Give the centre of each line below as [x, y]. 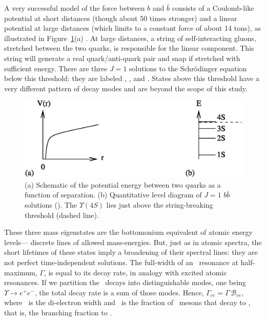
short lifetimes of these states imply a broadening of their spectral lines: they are [131, 252]
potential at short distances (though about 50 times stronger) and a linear [121, 18]
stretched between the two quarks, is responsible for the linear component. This [129, 48]
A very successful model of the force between [75, 8]
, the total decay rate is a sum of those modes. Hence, [119, 292]
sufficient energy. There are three [56, 68]
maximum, [21, 272]
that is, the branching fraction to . [58, 312]
